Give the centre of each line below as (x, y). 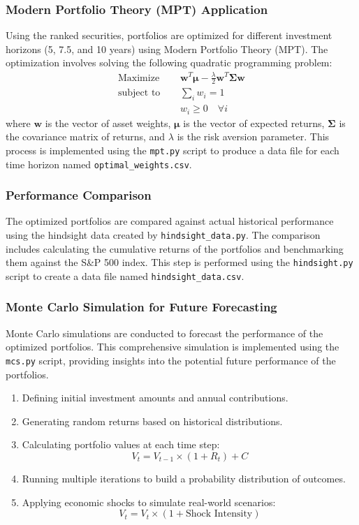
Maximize (139, 78)
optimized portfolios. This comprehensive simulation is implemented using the (173, 347)
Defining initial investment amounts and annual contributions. (155, 398)
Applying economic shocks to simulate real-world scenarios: (149, 502)
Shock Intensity (219, 514)
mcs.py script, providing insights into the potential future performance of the (171, 360)
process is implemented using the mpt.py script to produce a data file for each (173, 150)
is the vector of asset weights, (108, 123)
